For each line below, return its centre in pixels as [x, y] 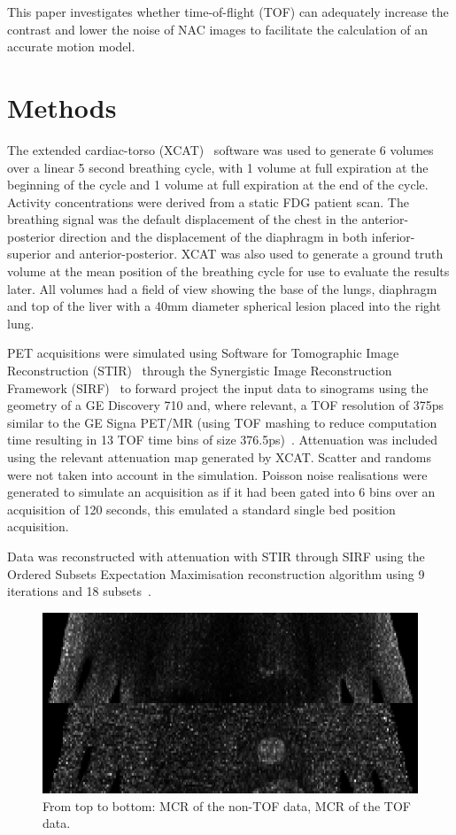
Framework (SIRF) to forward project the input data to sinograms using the [218, 387]
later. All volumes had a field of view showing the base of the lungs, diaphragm [222, 288]
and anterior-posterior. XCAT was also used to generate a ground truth [249, 254]
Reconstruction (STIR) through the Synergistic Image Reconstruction [200, 371]
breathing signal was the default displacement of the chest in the [182, 219]
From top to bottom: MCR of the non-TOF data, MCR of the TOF [227, 805]
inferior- [393, 236]
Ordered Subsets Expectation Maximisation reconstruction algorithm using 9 [216, 573]
